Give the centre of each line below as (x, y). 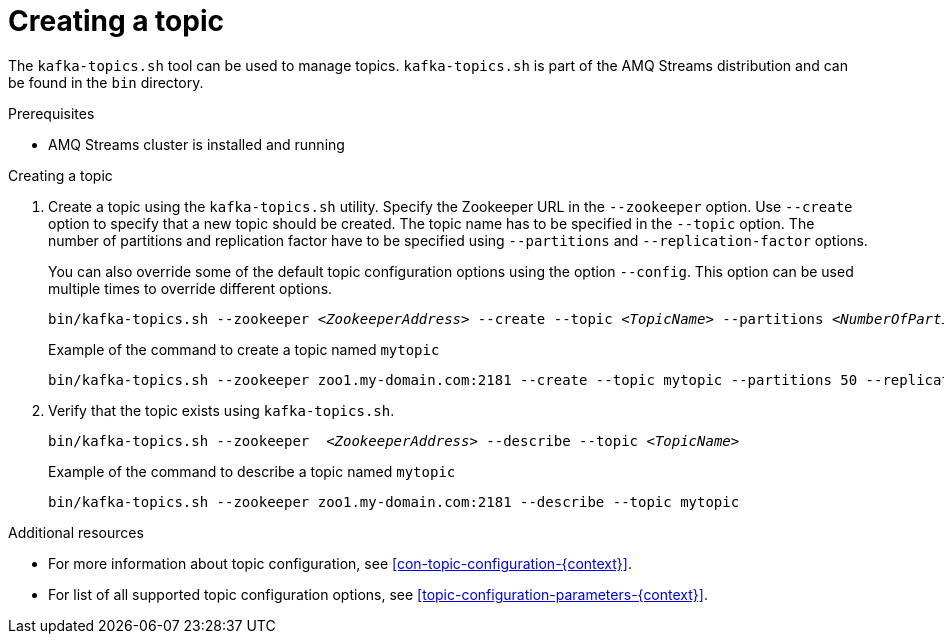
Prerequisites (51, 113)
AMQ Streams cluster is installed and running (196, 144)
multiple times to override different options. (190, 288)
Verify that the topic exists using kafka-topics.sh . (221, 410)
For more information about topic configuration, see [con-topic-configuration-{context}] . (340, 563)
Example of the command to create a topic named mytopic (244, 349)
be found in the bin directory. (106, 82)
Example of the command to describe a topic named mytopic (252, 471)
